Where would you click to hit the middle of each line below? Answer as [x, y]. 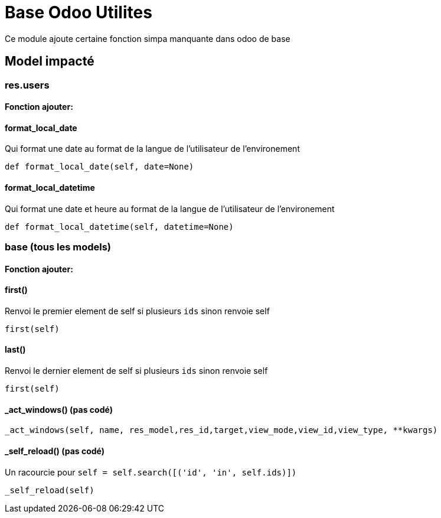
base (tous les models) [58, 247]
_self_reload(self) [50, 490]
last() [15, 350]
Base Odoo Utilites [79, 12]
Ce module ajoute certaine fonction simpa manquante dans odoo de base [148, 38]
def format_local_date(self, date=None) [99, 167]
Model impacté [50, 61]
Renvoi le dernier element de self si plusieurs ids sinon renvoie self [136, 371]
